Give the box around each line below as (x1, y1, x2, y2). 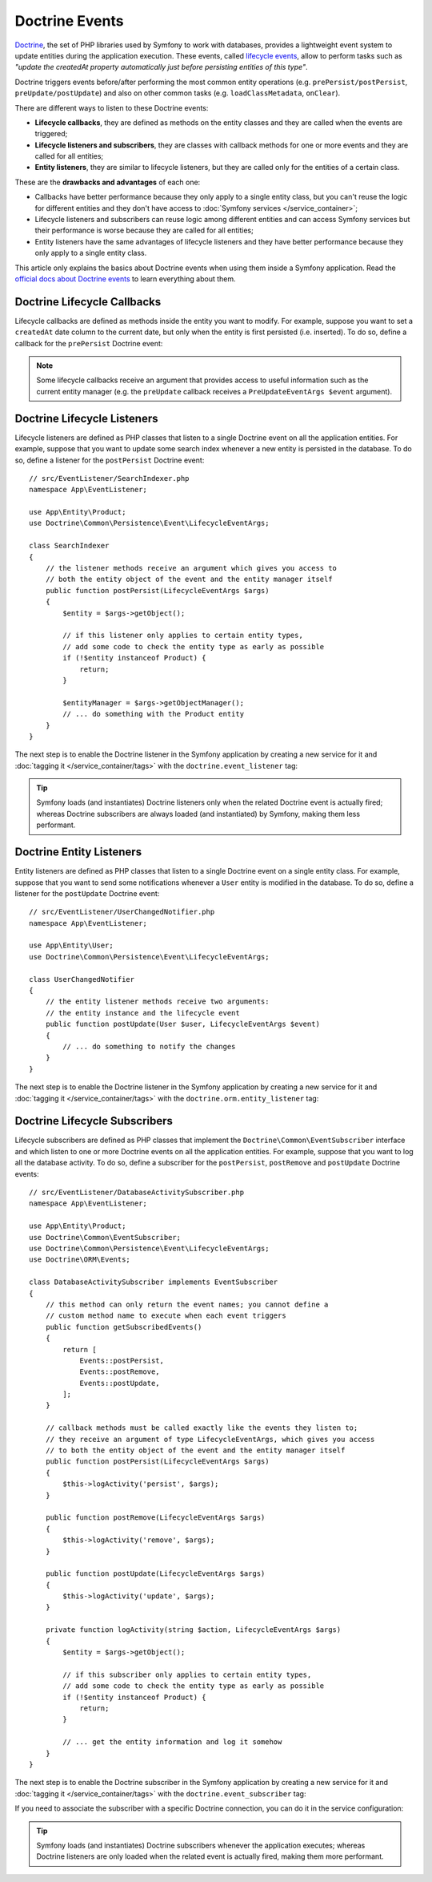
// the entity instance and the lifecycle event (45, 1008, 240, 1017)
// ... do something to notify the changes (62, 1042, 236, 1051)
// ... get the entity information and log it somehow (62, 1738, 282, 1747)
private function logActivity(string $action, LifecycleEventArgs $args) (45, 1626, 342, 1634)
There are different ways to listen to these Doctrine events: (14, 103, 209, 112)
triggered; (34, 129, 68, 139)
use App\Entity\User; (29, 941, 114, 950)
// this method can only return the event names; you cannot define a (45, 1299, 329, 1309)
